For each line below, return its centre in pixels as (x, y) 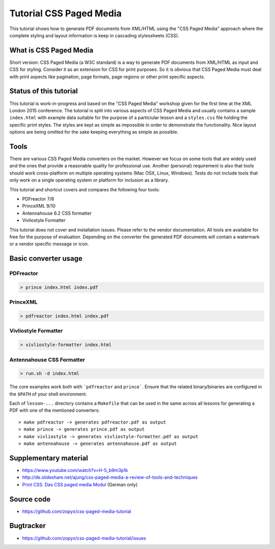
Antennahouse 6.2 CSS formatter (57, 213)
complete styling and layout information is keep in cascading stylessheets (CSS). (94, 35)
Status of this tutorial (44, 91)
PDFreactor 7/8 (38, 198)
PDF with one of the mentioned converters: (55, 410)
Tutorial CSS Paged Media (65, 13)
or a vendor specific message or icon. (49, 244)
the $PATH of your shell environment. (48, 394)
